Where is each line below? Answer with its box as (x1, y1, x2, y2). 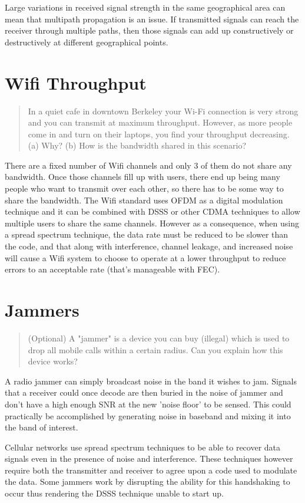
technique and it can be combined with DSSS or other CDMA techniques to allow (5, 205, 300, 218)
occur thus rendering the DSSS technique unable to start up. (5, 487, 224, 499)
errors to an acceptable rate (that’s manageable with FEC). (5, 263, 220, 275)
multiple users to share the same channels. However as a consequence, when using (5, 216, 299, 229)
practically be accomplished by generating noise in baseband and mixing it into (5, 409, 291, 422)
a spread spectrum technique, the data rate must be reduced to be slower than (5, 228, 289, 241)
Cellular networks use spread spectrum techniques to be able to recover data (5, 440, 281, 453)
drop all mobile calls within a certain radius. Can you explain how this (28, 343, 283, 356)
